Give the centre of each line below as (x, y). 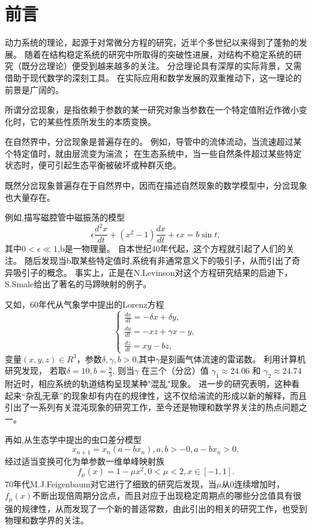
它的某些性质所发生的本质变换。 (93, 121)
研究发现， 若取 (36, 370)
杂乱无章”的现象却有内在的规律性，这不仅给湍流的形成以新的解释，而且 (166, 395)
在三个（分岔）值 (175, 370)
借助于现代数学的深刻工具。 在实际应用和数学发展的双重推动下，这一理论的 (153, 77)
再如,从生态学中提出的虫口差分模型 (73, 439)
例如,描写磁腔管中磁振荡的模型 (65, 217)
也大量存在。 (30, 197)
